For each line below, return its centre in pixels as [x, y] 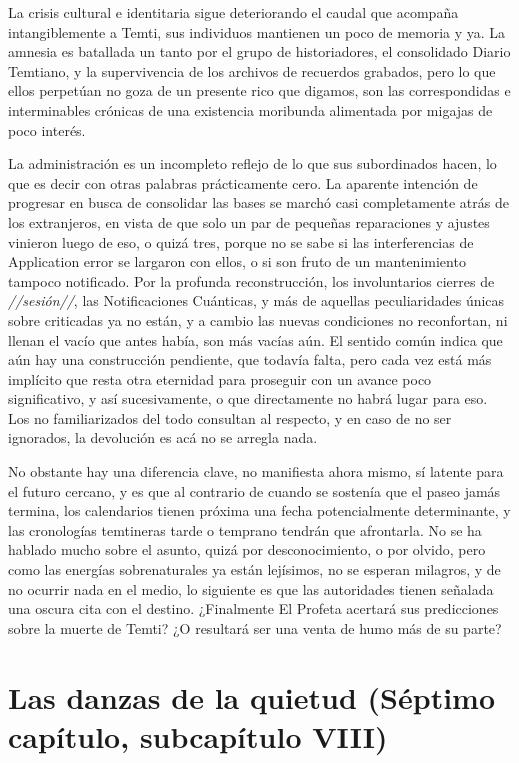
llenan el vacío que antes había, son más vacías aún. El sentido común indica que [255, 339]
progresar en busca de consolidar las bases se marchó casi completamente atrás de [258, 202]
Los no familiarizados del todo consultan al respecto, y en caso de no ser [230, 417]
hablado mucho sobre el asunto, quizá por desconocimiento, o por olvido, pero [247, 549]
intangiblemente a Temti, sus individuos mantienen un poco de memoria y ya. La [257, 31]
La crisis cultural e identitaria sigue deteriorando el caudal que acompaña [233, 12]
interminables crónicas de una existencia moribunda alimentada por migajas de [250, 109]
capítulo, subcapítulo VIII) [198, 735]
